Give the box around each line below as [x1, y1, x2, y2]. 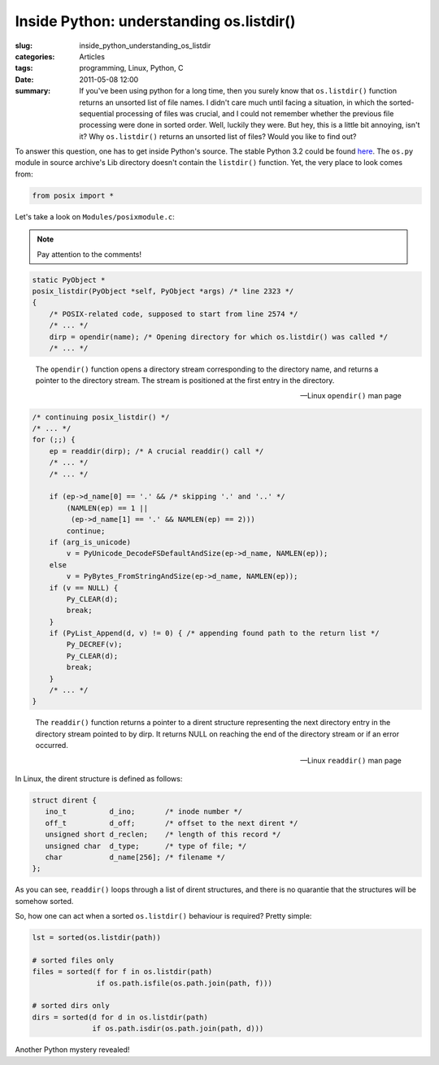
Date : [15, 74, 34, 85]
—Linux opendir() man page [300, 390, 402, 400]
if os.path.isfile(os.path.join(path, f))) [96, 978, 272, 988]
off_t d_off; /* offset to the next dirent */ [45, 818, 298, 828]
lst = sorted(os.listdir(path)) [32, 933, 162, 942]
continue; [66, 526, 106, 536]
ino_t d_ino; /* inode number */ [45, 807, 243, 816]
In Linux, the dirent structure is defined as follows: [15, 773, 183, 784]
